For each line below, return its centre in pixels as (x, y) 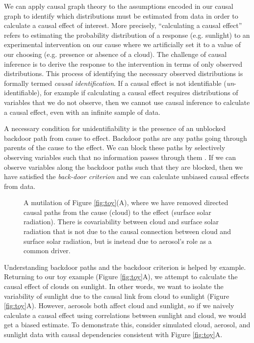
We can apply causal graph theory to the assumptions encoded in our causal (119, 6)
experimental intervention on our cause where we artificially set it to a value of (122, 44)
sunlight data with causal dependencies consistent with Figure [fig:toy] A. (113, 334)
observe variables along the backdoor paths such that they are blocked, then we (123, 167)
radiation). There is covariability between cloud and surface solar (121, 222)
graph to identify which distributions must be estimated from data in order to (121, 15)
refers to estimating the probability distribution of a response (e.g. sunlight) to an (127, 35)
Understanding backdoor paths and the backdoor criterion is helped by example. (125, 267)
